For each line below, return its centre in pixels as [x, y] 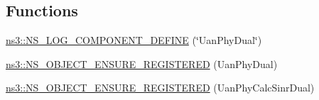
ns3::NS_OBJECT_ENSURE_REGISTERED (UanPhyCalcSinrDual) [160, 88]
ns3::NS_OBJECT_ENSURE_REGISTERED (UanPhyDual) [142, 63]
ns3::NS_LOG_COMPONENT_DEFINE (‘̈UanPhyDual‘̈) [134, 40]
